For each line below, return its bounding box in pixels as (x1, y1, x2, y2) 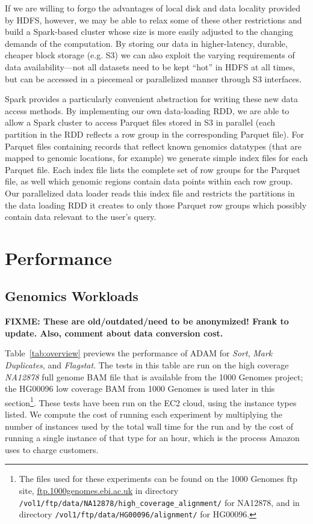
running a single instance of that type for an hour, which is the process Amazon (5, 431, 300, 444)
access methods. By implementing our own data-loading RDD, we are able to (5, 104, 290, 117)
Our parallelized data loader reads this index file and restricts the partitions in (5, 186, 295, 199)
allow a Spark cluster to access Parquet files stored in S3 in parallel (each (5, 116, 276, 129)
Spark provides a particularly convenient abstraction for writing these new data (5, 93, 299, 105)
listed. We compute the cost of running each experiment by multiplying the (5, 408, 283, 421)
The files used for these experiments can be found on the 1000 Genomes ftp (19, 472, 297, 485)
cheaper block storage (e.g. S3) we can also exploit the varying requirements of (5, 49, 295, 61)
